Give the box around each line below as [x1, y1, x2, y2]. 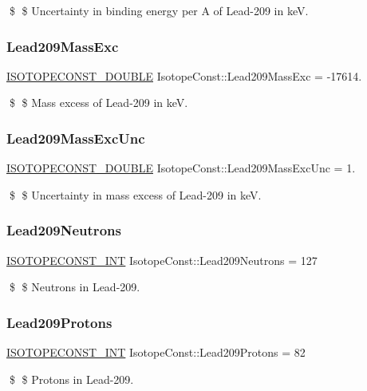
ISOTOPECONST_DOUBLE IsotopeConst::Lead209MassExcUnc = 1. [6, 160, 356, 176]
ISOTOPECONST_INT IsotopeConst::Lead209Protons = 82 [6, 344, 306, 361]
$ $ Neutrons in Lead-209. [9, 278, 140, 295]
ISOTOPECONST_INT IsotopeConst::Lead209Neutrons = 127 [6, 251, 318, 268]
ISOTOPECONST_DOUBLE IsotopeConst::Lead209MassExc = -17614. [6, 67, 362, 84]
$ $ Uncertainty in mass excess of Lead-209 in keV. [9, 186, 262, 203]
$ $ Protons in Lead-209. [9, 370, 134, 387]
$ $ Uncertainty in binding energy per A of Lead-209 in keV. [9, 2, 309, 18]
